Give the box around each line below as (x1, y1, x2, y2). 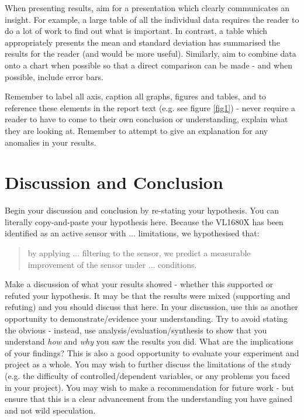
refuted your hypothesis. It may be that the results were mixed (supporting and (5, 289, 291, 301)
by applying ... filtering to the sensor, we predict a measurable (27, 247, 251, 259)
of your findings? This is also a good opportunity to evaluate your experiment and (5, 346, 299, 359)
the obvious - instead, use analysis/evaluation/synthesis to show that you (5, 323, 267, 336)
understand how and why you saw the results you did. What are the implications (5, 335, 293, 347)
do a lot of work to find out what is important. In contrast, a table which (5, 25, 268, 37)
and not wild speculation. (5, 404, 96, 416)
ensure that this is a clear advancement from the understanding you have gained (5, 393, 293, 405)
